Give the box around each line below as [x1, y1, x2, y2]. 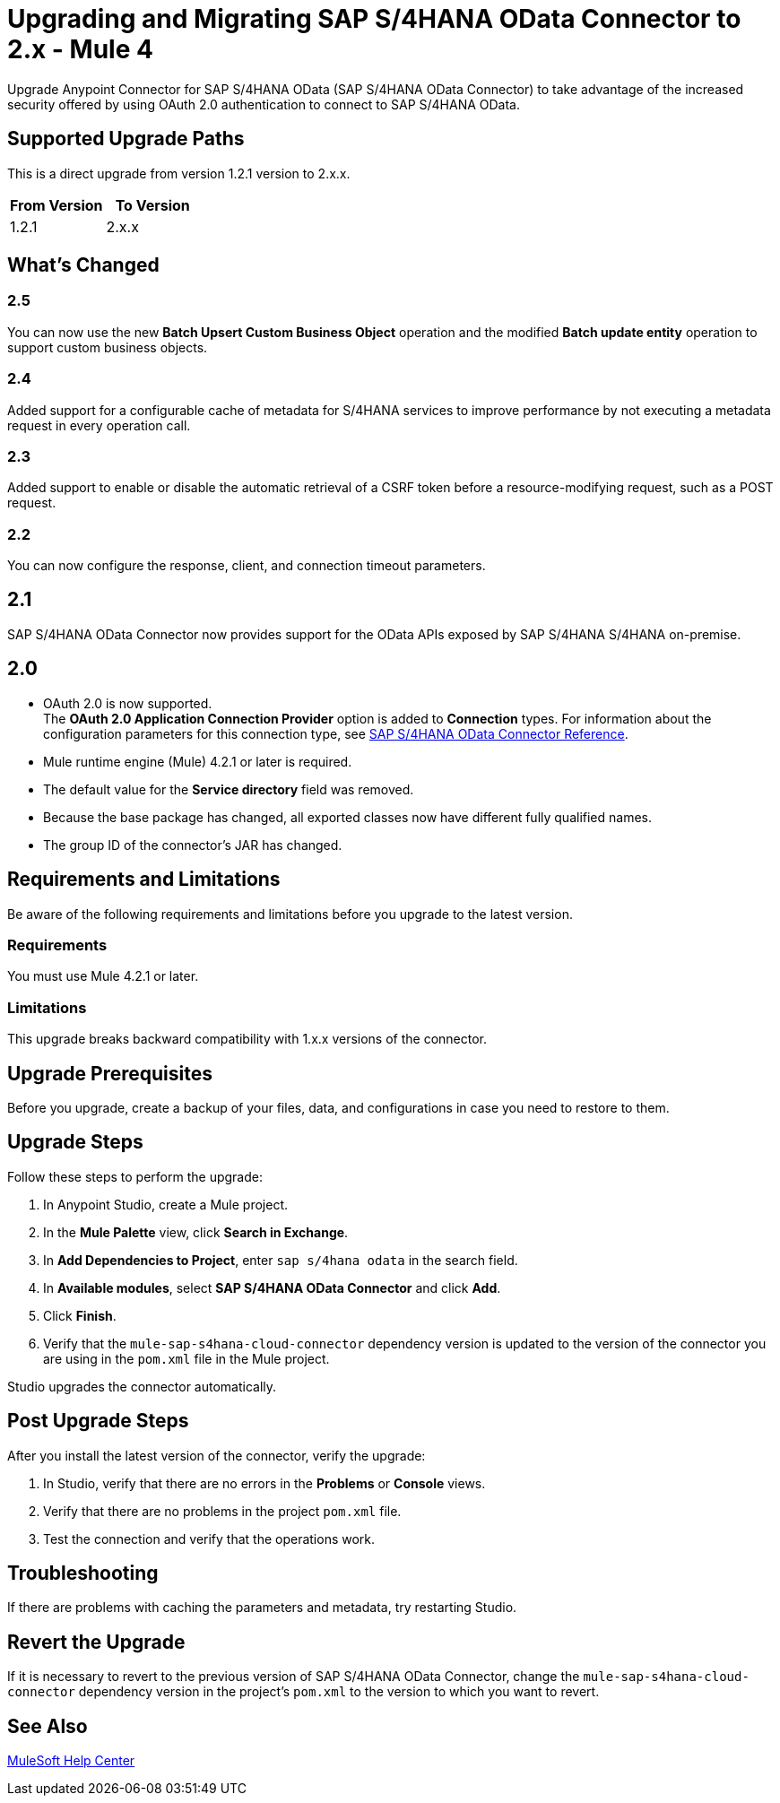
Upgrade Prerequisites [7, 1062, 212, 1085]
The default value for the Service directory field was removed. [43, 781, 414, 797]
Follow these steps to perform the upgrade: [7, 1168, 263, 1184]
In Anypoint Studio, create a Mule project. [43, 1196, 288, 1212]
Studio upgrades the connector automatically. [7, 1378, 277, 1394]
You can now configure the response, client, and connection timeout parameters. [7, 558, 486, 574]
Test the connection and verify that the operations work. [43, 1530, 376, 1547]
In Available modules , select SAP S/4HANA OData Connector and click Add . [43, 1279, 501, 1296]
